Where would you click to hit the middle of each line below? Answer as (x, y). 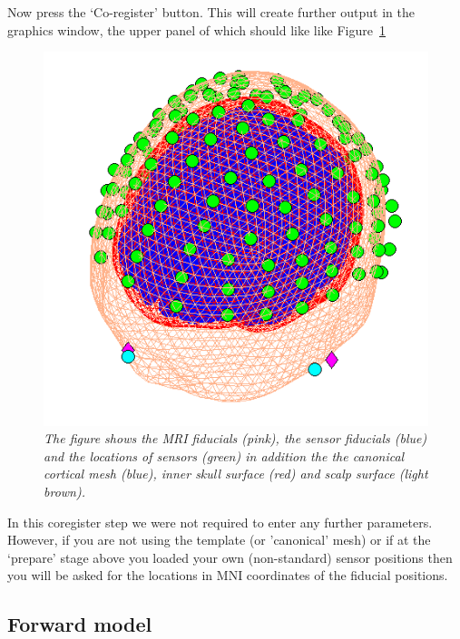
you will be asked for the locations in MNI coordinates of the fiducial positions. (228, 575)
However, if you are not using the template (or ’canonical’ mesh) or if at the (219, 540)
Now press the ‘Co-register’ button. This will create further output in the (211, 12)
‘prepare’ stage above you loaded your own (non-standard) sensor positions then (230, 557)
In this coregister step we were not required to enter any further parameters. (220, 522)
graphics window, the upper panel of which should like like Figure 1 (197, 29)
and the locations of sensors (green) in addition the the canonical (224, 455)
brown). (64, 492)
